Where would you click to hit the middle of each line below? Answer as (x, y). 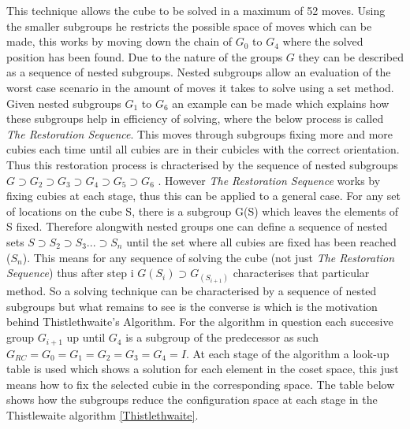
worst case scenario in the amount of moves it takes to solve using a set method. (200, 87)
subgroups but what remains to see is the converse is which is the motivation (192, 306)
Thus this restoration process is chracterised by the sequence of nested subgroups (202, 164)
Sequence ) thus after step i (70, 273)
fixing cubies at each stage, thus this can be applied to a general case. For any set (204, 196)
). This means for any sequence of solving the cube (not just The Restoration (209, 257)
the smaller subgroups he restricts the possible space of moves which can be (189, 26)
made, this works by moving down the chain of (119, 41)
